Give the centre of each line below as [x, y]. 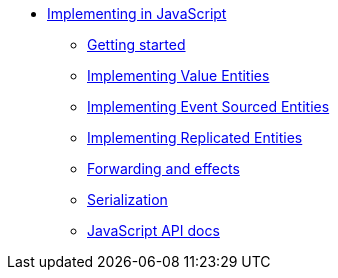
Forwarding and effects [163, 168]
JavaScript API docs [153, 230]
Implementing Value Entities [178, 75]
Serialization [127, 199]
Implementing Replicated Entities [195, 137]
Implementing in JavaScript [137, 13]
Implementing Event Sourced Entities [208, 106]
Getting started [136, 44]
